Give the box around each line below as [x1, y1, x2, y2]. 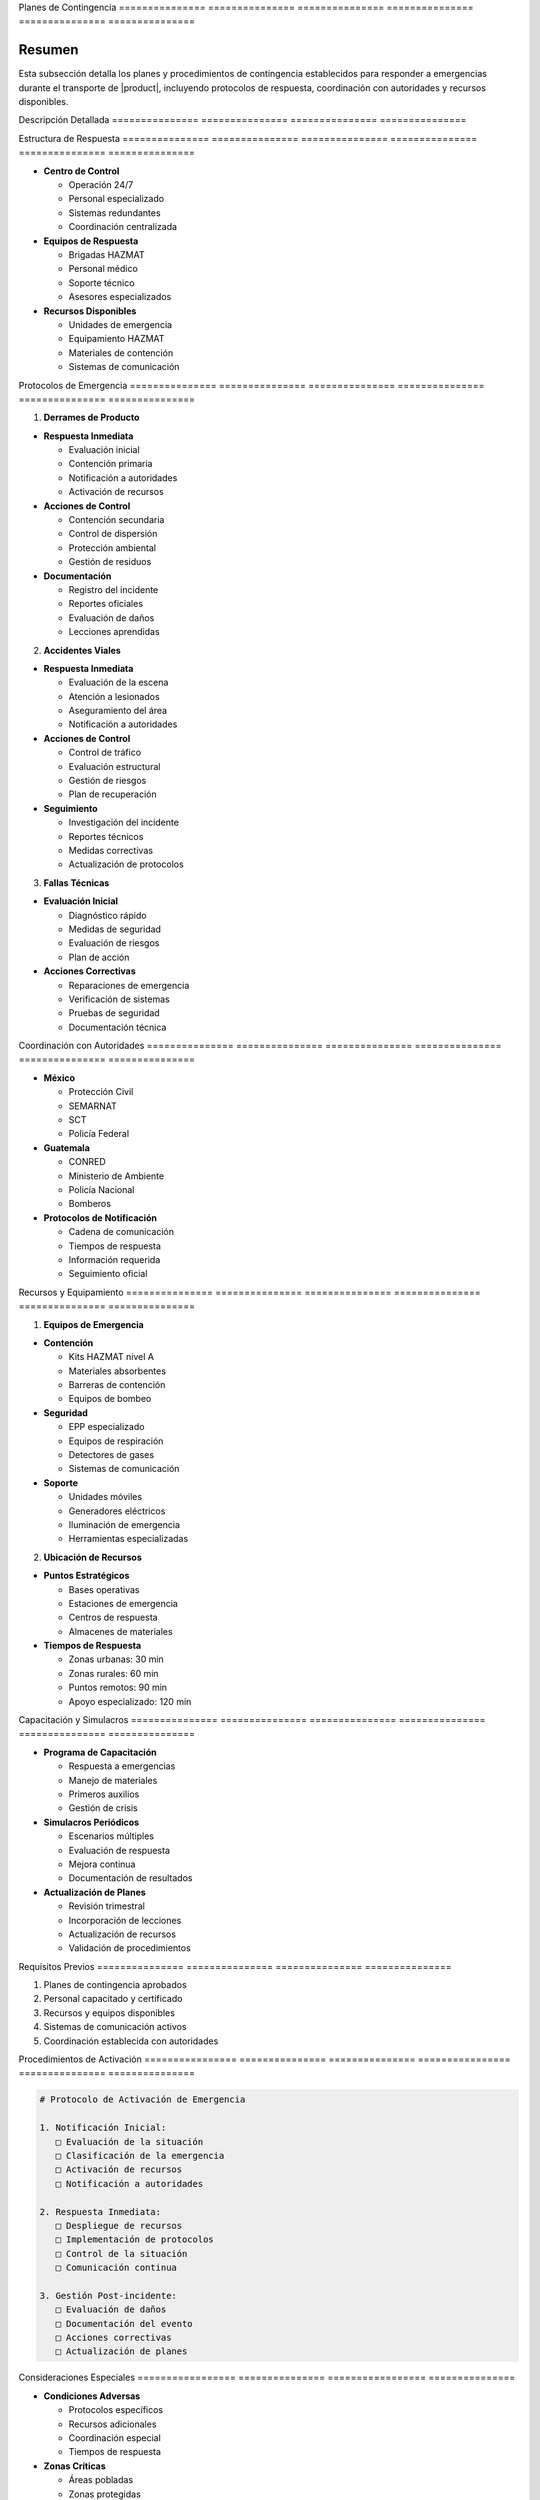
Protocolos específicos [68, 2404, 164, 2416]
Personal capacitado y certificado [43, 1993, 183, 2005]
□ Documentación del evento [55, 2318, 194, 2329]
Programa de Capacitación [43, 1746, 157, 1758]
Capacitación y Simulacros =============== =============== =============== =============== [18, 1714, 486, 1726]
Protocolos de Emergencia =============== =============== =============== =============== [18, 379, 485, 391]
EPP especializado [68, 1421, 145, 1433]
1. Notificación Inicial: [39, 2122, 167, 2134]
